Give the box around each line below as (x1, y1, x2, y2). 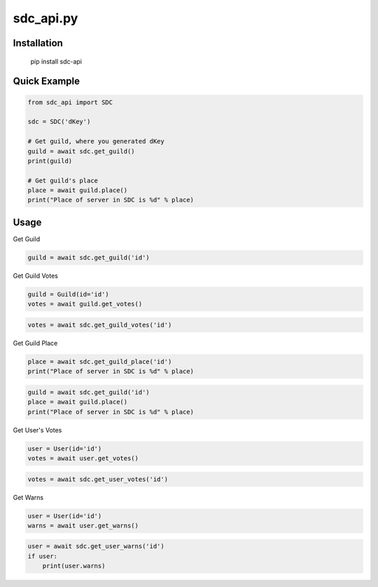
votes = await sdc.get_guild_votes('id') (27, 320, 172, 329)
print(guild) (27, 157, 73, 164)
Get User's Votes (13, 425, 62, 434)
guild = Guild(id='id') (27, 290, 110, 298)
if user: (27, 552, 58, 560)
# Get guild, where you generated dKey (27, 137, 164, 146)
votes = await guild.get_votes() (27, 300, 143, 308)
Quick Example (13, 76, 80, 87)
